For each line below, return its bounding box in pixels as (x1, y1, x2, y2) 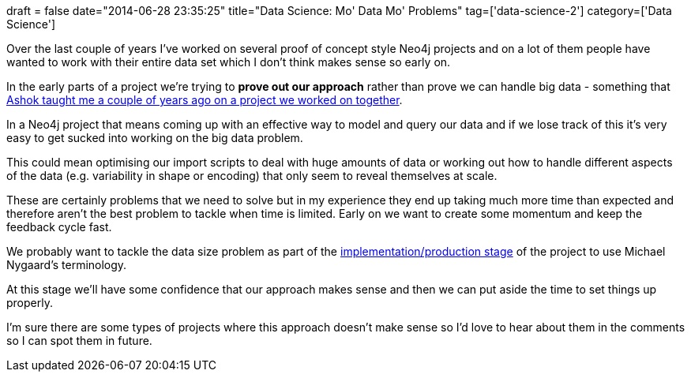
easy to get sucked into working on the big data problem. (6, 131, 303, 144)
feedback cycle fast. (6, 220, 112, 234)
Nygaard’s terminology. (6, 258, 127, 271)
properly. (6, 296, 53, 309)
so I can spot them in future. (6, 334, 152, 347)
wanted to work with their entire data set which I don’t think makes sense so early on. (6, 55, 451, 69)
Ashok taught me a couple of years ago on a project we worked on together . (6, 93, 403, 107)
